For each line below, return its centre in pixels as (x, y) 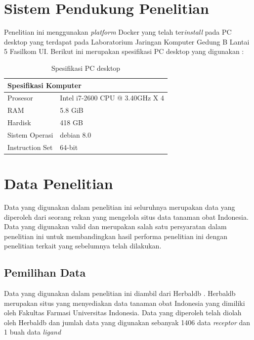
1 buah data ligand (33, 332)
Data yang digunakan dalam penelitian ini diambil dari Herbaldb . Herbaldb (120, 293)
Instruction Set (30, 147)
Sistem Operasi (30, 134)
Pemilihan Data (45, 272)
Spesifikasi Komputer (44, 85)
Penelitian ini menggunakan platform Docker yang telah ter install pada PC (118, 32)
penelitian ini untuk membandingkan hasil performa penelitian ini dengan (116, 236)
